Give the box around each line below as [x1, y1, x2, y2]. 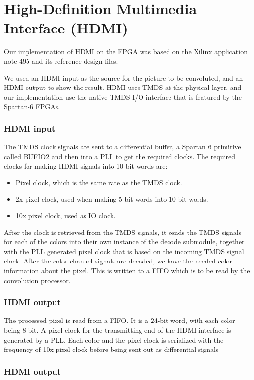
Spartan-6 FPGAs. [4, 101, 60, 112]
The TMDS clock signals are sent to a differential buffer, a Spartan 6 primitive [4, 142, 241, 152]
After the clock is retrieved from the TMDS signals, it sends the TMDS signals [4, 227, 242, 237]
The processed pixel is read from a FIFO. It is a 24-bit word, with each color [4, 315, 235, 325]
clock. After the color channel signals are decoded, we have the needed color [4, 256, 232, 266]
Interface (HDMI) [4, 18, 128, 38]
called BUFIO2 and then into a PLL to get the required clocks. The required [4, 151, 235, 161]
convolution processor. [4, 275, 71, 285]
